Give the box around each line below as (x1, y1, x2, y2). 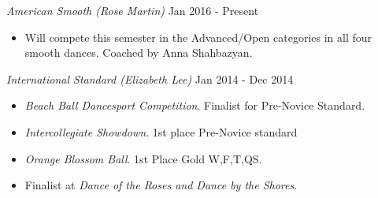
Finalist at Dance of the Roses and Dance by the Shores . (24, 177, 298, 193)
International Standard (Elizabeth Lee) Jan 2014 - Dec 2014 (6, 70, 294, 87)
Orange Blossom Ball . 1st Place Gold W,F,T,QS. (24, 150, 262, 166)
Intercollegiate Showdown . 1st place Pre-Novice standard (24, 123, 298, 140)
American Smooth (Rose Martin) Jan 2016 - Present (6, 2, 259, 18)
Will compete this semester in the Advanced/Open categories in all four (24, 28, 372, 45)
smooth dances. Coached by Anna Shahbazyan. (24, 44, 253, 61)
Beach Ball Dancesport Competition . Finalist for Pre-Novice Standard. (24, 97, 365, 114)
